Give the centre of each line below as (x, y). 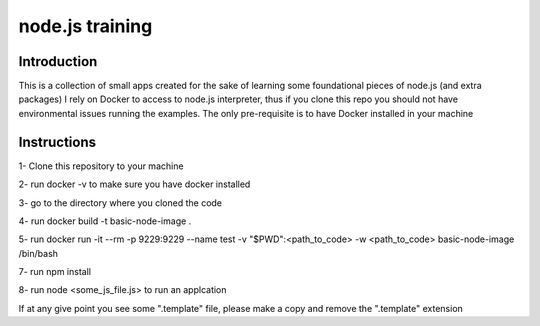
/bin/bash (38, 253)
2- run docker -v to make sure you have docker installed (134, 184)
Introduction (58, 61)
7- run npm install (55, 272)
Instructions (57, 141)
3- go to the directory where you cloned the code (120, 202)
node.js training (85, 26)
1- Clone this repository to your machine (101, 166)
